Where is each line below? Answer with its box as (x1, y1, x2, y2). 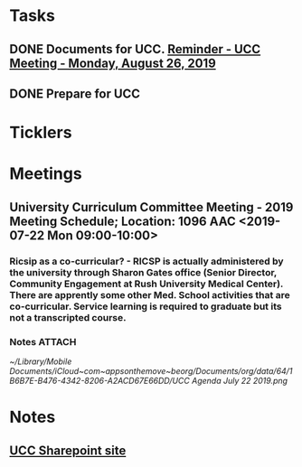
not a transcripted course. (9, 311, 127, 323)
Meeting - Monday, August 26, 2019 (9, 55, 217, 70)
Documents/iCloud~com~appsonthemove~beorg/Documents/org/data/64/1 (9, 365, 293, 376)
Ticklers (9, 123, 72, 143)
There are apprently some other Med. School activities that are (9, 288, 291, 301)
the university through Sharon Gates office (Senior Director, (9, 266, 278, 278)
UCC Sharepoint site (9, 443, 127, 458)
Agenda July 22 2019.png (191, 375, 288, 386)
